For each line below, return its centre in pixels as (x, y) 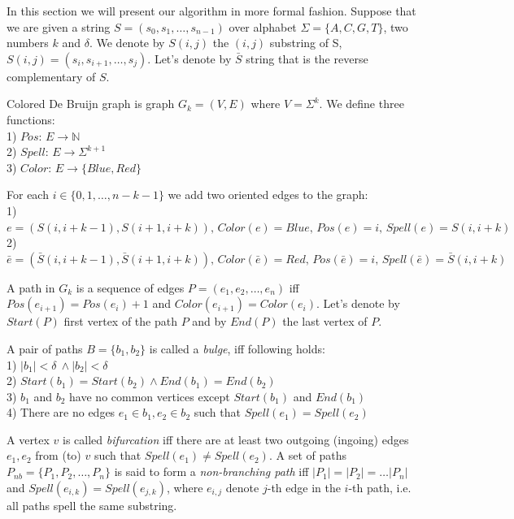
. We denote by (127, 43)
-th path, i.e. (380, 487)
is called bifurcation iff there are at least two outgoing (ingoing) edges (236, 439)
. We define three (362, 104)
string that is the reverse (307, 58)
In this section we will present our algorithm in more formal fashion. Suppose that (211, 11)
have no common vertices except (150, 396)
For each (28, 195)
